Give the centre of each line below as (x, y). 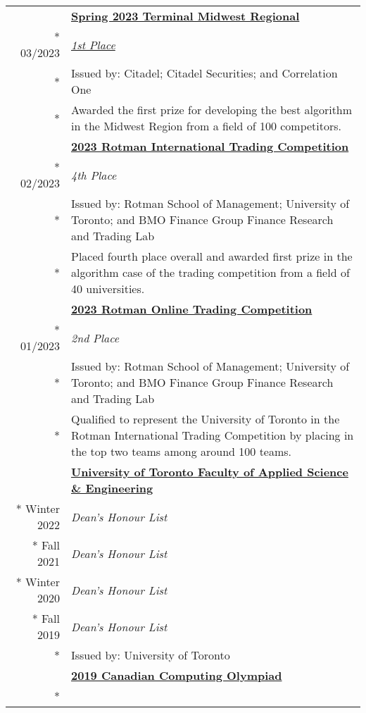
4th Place (94, 175)
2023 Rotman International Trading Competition (210, 146)
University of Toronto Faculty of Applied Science (209, 472)
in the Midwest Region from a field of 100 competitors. (206, 126)
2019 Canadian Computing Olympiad (176, 675)
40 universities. (108, 289)
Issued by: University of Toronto (150, 655)
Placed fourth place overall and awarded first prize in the (212, 256)
